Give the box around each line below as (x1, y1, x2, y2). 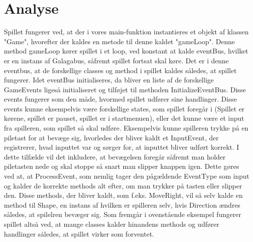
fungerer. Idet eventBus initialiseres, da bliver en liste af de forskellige (4, 75, 214, 85)
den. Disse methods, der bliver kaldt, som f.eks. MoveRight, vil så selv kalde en (4, 190, 243, 200)
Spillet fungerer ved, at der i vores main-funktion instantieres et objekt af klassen (4, 27, 249, 37)
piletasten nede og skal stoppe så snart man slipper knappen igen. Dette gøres (4, 161, 239, 171)
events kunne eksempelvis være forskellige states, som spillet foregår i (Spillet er (4, 103, 245, 113)
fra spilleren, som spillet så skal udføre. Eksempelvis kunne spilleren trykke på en (4, 123, 249, 133)
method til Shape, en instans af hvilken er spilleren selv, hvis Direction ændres (4, 199, 241, 210)
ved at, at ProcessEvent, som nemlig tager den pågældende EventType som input (4, 171, 250, 181)
